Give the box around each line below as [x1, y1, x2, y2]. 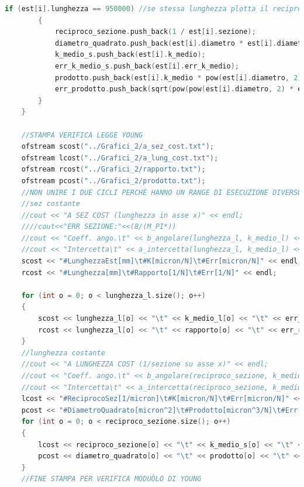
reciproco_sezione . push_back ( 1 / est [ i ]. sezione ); [54, 28, 256, 36]
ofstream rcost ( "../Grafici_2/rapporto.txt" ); [21, 165, 206, 174]
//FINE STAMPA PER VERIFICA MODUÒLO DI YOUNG [21, 475, 202, 483]
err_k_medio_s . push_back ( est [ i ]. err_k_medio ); [54, 61, 239, 70]
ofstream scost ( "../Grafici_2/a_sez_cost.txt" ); [21, 142, 214, 151]
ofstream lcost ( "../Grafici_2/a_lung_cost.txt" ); [21, 153, 219, 162]
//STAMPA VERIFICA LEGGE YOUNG [21, 131, 143, 139]
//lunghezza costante [21, 348, 105, 357]
